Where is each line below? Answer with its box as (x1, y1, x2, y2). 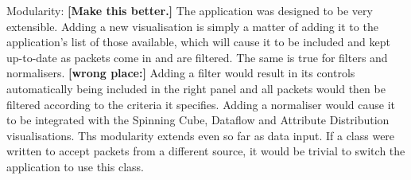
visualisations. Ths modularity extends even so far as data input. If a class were (6, 127, 395, 143)
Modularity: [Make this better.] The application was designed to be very (6, 2, 373, 18)
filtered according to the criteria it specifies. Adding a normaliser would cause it (6, 96, 395, 112)
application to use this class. (6, 158, 144, 174)
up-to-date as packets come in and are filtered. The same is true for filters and (6, 49, 388, 65)
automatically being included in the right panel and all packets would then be (6, 80, 386, 96)
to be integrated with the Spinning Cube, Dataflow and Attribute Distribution (6, 112, 390, 128)
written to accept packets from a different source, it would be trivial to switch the (6, 143, 405, 159)
